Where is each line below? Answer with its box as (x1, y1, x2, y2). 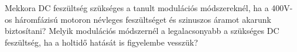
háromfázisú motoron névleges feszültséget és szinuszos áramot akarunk (15, 13, 272, 25)
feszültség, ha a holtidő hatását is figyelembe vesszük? (5, 36, 198, 48)
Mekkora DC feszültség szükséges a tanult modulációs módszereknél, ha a (5, 2, 269, 13)
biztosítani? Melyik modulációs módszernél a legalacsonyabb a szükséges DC (5, 25, 279, 37)
